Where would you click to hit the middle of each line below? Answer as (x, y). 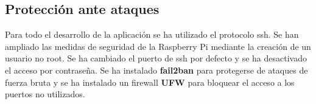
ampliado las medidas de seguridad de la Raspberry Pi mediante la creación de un (158, 46)
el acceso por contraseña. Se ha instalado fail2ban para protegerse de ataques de (156, 70)
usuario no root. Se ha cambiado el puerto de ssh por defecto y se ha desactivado (156, 58)
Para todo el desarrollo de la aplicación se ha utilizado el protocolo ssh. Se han (152, 34)
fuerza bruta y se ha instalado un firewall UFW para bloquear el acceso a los (150, 82)
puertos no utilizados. (45, 94)
